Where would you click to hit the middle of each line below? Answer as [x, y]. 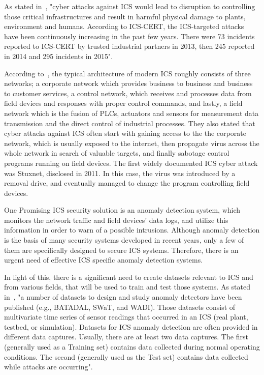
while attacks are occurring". [48, 367]
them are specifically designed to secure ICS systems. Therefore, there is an [121, 250]
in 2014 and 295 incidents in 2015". [59, 56]
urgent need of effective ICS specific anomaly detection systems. [104, 260]
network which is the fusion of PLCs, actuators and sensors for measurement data [131, 113]
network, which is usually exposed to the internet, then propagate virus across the [132, 143]
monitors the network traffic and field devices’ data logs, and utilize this [116, 220]
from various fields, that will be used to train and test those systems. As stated [127, 287]
